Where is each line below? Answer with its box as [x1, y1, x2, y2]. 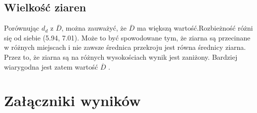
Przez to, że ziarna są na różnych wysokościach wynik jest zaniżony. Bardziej [4, 51, 238, 62]
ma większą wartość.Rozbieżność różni [136, 23, 253, 33]
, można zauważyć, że [62, 23, 127, 33]
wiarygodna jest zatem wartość [4, 61, 98, 72]
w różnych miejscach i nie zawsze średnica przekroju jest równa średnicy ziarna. [4, 42, 246, 52]
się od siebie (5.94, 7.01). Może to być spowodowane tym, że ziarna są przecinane [4, 32, 251, 42]
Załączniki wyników [4, 90, 141, 111]
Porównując [4, 23, 40, 33]
